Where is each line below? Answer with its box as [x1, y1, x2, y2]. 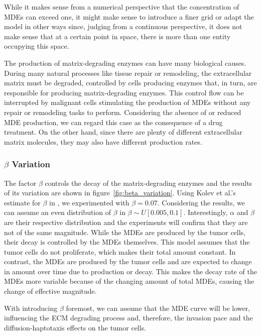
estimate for [4, 197, 41, 207]
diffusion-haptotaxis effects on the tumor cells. [4, 322, 147, 332]
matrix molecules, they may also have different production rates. [4, 136, 202, 147]
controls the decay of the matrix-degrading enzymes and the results [45, 177, 252, 188]
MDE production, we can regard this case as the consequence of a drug [4, 117, 223, 127]
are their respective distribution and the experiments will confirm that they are [4, 216, 248, 227]
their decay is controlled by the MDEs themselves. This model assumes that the [4, 237, 250, 247]
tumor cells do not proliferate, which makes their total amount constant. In [4, 246, 236, 257]
